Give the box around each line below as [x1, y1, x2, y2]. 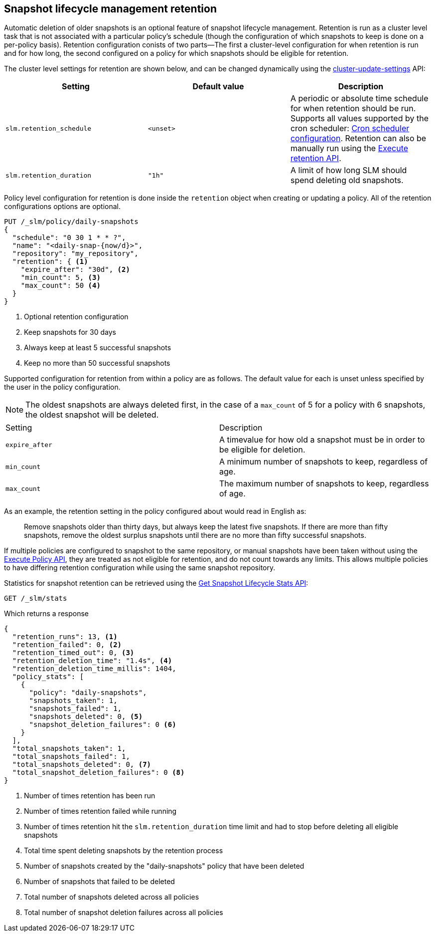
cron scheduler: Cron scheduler [290, 123, 410, 134]
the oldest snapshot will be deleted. [25, 410, 159, 420]
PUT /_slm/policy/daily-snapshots [4, 218, 139, 226]
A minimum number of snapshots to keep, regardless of [219, 457, 428, 467]
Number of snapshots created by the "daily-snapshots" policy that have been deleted [24, 862, 304, 871]
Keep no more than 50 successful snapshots [24, 359, 170, 368]
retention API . [290, 153, 341, 164]
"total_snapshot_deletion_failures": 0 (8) [12, 768, 185, 777]
